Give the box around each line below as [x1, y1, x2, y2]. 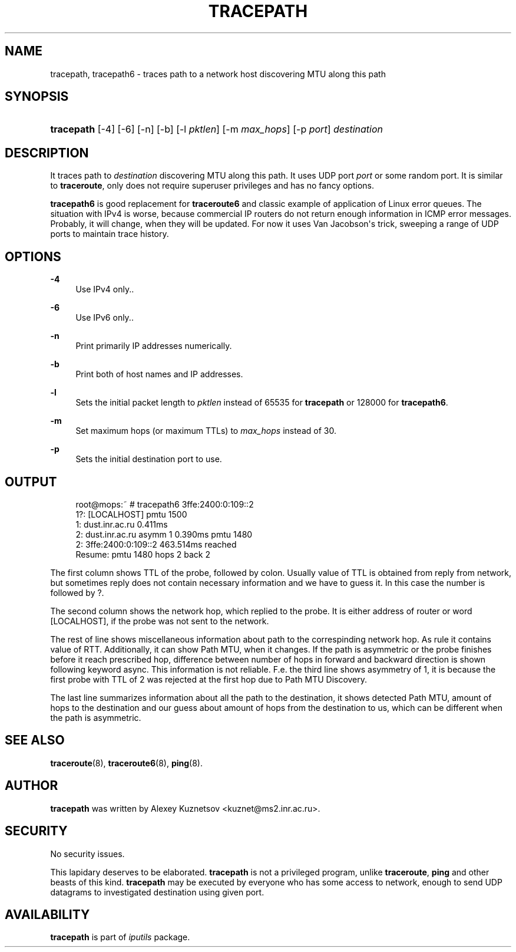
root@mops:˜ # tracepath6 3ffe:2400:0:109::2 [75, 499, 254, 509]
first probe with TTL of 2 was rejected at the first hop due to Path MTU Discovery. [50, 674, 368, 684]
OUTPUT [5, 474, 57, 489]
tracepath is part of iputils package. [50, 932, 190, 943]
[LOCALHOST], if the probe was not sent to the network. [50, 615, 269, 626]
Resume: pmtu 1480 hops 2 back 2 [75, 549, 210, 559]
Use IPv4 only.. [75, 284, 134, 295]
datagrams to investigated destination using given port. [50, 887, 264, 897]
